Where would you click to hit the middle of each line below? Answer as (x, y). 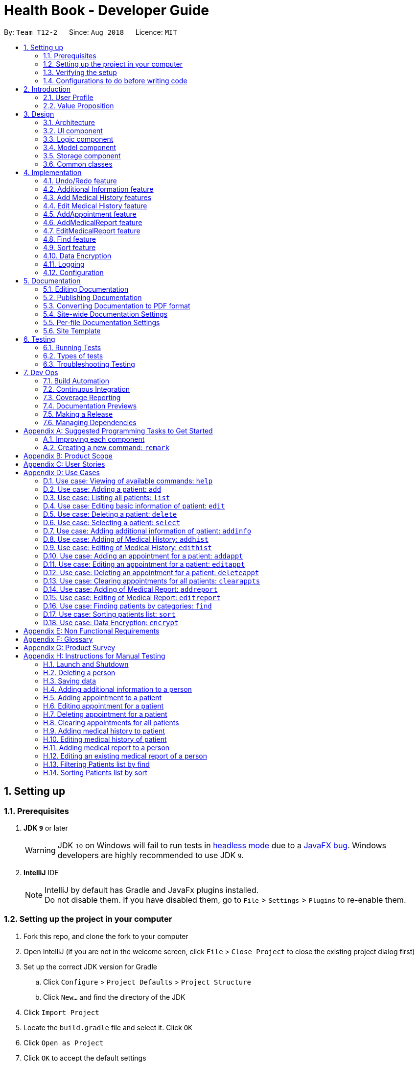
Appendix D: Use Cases (62, 472)
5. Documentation (52, 280)
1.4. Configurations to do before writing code (115, 80)
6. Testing (39, 339)
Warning (40, 850)
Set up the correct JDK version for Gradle (90, 966)
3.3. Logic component (78, 139)
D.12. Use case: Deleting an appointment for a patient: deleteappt (151, 572)
